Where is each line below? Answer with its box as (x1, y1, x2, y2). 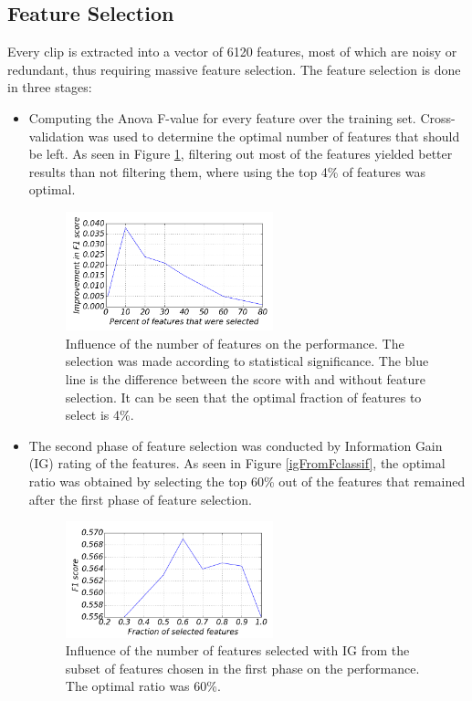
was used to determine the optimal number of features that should (88, 126, 460, 145)
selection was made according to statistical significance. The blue (65, 351, 429, 371)
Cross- (420, 108, 456, 127)
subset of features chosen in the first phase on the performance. (65, 658, 420, 677)
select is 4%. (65, 405, 134, 424)
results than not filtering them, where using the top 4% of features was (28, 162, 425, 181)
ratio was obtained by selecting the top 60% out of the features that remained (28, 472, 466, 491)
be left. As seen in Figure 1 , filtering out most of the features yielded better (28, 144, 453, 163)
